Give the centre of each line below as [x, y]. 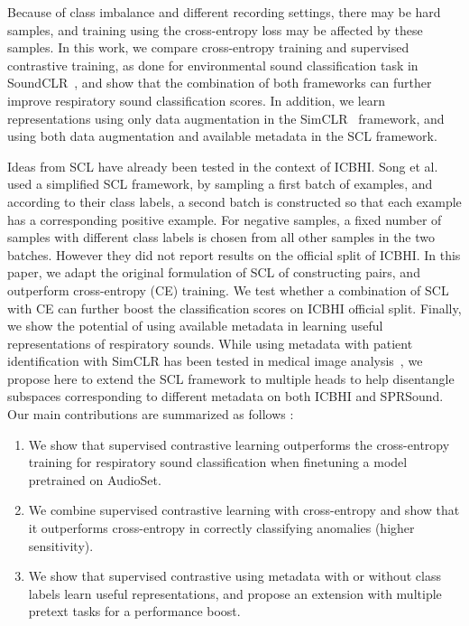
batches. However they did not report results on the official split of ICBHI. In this [234, 254]
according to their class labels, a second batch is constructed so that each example [234, 201]
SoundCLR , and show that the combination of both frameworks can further [220, 83]
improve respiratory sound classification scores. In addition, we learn [197, 100]
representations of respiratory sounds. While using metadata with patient [210, 343]
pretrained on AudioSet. [95, 479]
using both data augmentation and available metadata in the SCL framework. [222, 136]
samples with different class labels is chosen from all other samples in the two [221, 237]
